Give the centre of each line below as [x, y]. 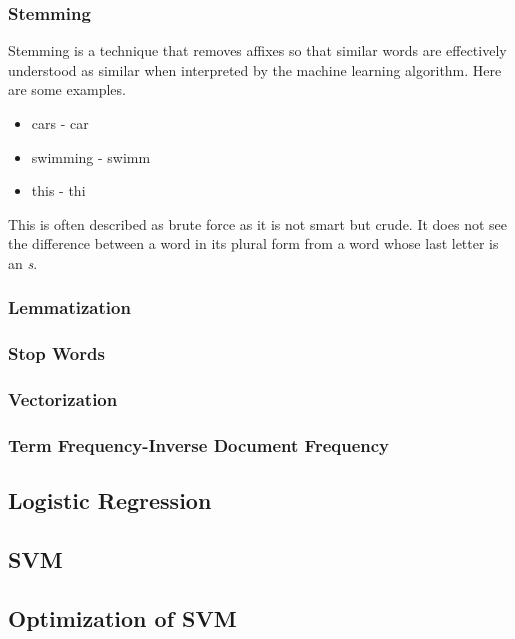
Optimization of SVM [122, 617]
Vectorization [63, 399]
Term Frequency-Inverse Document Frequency [199, 445]
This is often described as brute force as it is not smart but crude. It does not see [258, 223]
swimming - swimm [91, 156]
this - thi [58, 190]
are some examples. [67, 89]
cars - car [60, 123]
